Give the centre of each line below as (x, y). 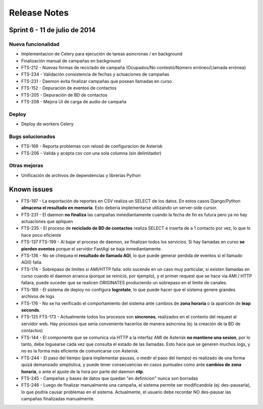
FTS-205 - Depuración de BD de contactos (64, 95)
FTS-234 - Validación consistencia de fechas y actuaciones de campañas (95, 74)
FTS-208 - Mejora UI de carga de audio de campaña (74, 102)
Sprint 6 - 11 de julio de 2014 (52, 30)
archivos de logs (38, 296)
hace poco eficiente (41, 235)
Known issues (31, 189)
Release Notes (39, 13)
